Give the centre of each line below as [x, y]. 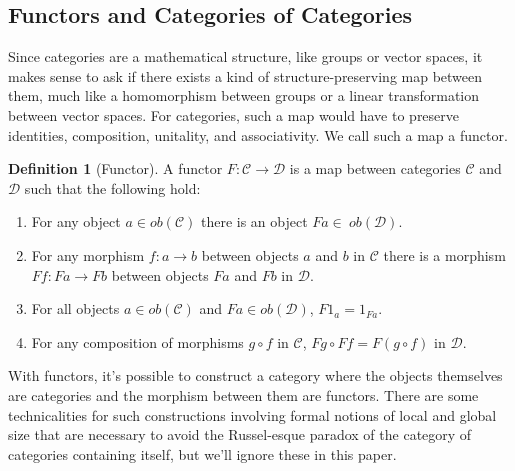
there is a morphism [444, 254]
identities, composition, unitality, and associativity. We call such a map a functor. [258, 134]
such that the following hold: [112, 187]
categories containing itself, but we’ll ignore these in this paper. [202, 453]
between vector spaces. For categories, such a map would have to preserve [234, 114]
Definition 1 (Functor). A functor [115, 168]
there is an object [254, 221]
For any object [76, 221]
